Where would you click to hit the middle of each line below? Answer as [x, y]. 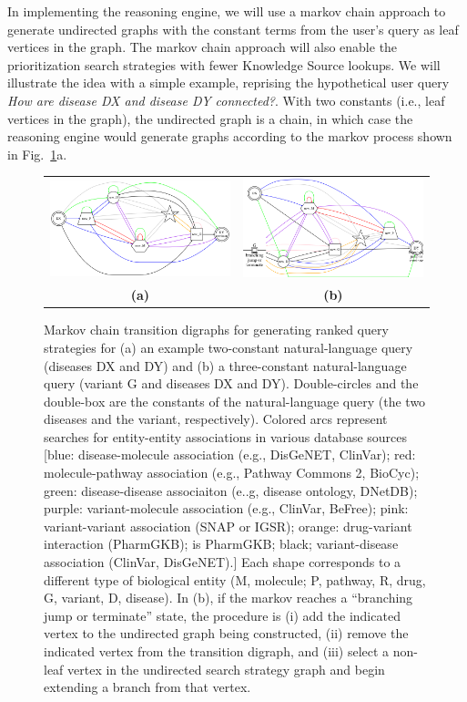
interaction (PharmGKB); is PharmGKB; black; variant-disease [221, 544]
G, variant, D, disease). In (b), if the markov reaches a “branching [228, 598]
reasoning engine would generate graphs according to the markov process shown [230, 136]
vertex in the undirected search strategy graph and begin [226, 669]
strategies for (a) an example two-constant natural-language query [228, 347]
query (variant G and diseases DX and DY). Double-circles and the [231, 383]
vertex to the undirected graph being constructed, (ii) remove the [226, 633]
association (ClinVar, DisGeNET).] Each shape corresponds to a [223, 562]
